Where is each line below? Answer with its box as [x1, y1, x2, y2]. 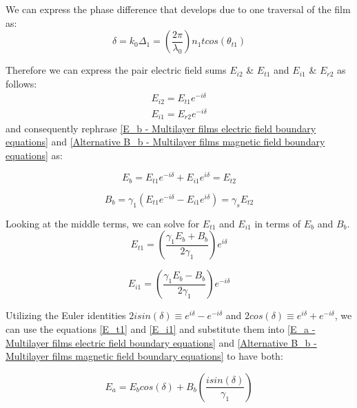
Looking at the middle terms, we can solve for [6, 216, 200, 230]
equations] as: [6, 147, 63, 162]
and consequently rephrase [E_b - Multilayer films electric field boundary [6, 121, 316, 135]
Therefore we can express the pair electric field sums [6, 63, 227, 77]
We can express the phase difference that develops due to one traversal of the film [6, 2, 351, 16]
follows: [6, 76, 37, 90]
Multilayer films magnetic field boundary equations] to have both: [6, 349, 283, 363]
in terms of [254, 216, 301, 230]
